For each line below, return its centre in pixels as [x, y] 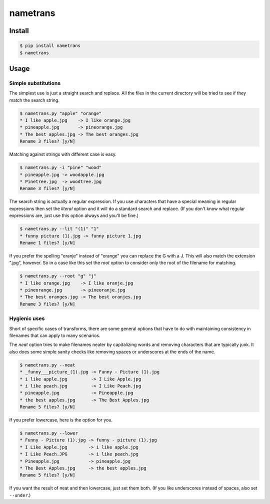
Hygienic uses [27, 318]
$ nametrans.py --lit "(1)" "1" [59, 229]
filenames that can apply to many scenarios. [55, 335]
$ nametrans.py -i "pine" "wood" [61, 168]
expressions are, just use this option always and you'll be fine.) [74, 215]
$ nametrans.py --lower [49, 433]
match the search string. [34, 100]
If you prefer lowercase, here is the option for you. [61, 420]
